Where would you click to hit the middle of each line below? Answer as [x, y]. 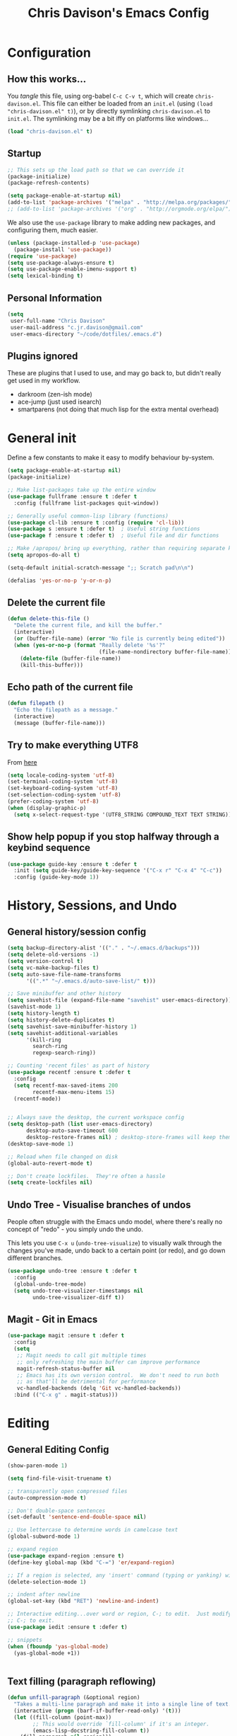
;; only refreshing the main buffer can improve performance [108, 1362]
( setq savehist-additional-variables [63, 1033]
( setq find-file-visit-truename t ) [60, 1478]
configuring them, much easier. [53, 230]
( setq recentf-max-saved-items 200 [66, 1085]
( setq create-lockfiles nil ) [50, 1183]
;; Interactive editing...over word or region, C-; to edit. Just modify [120, 1614]
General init [42, 438]
